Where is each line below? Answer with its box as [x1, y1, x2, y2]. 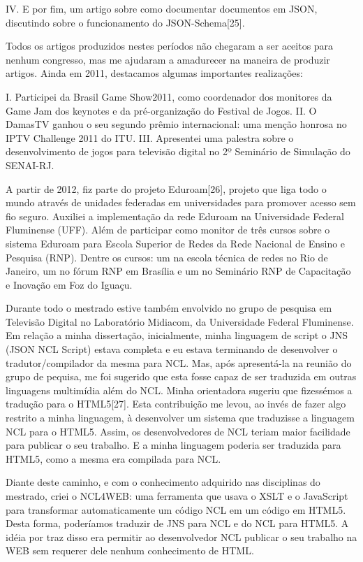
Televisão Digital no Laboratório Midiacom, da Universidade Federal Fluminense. [6, 314, 354, 329]
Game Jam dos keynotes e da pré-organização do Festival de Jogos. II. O [6, 103, 317, 117]
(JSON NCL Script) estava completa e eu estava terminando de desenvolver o [6, 342, 338, 356]
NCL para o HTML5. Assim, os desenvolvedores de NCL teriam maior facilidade [6, 424, 350, 438]
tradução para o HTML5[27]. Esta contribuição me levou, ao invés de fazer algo [6, 396, 346, 411]
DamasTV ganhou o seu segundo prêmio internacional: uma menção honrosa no [6, 117, 347, 131]
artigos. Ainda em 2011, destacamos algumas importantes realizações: [6, 66, 303, 80]
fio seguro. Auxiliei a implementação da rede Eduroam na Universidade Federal [6, 208, 344, 223]
